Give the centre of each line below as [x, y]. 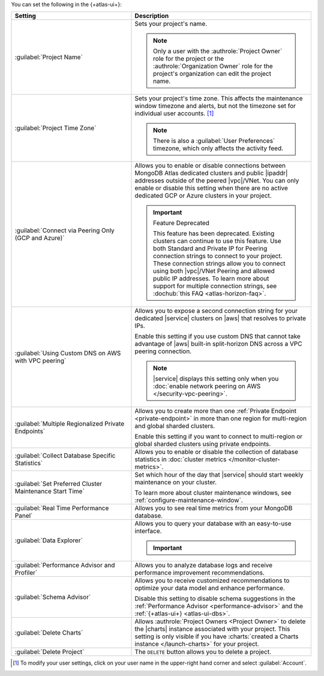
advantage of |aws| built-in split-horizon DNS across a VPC [218, 344]
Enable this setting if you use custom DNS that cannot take [218, 336]
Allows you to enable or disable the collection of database [216, 452]
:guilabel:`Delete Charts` [49, 633]
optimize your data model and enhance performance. [210, 588]
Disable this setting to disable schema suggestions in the [215, 599]
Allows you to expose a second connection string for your [216, 311]
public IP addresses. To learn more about [211, 279]
